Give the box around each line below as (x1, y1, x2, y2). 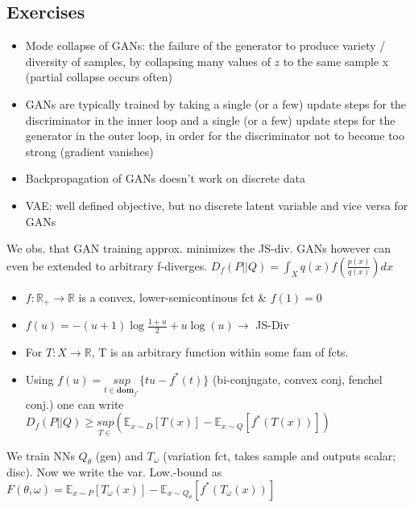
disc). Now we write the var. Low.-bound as (6, 464, 222, 480)
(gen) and (95, 447, 143, 464)
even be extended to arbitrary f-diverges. (6, 257, 208, 274)
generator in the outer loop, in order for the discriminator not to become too (25, 127, 404, 144)
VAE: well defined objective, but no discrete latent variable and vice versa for (25, 196, 408, 213)
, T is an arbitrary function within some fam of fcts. (91, 344, 349, 361)
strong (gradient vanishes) (25, 142, 154, 159)
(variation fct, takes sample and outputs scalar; (163, 447, 396, 464)
